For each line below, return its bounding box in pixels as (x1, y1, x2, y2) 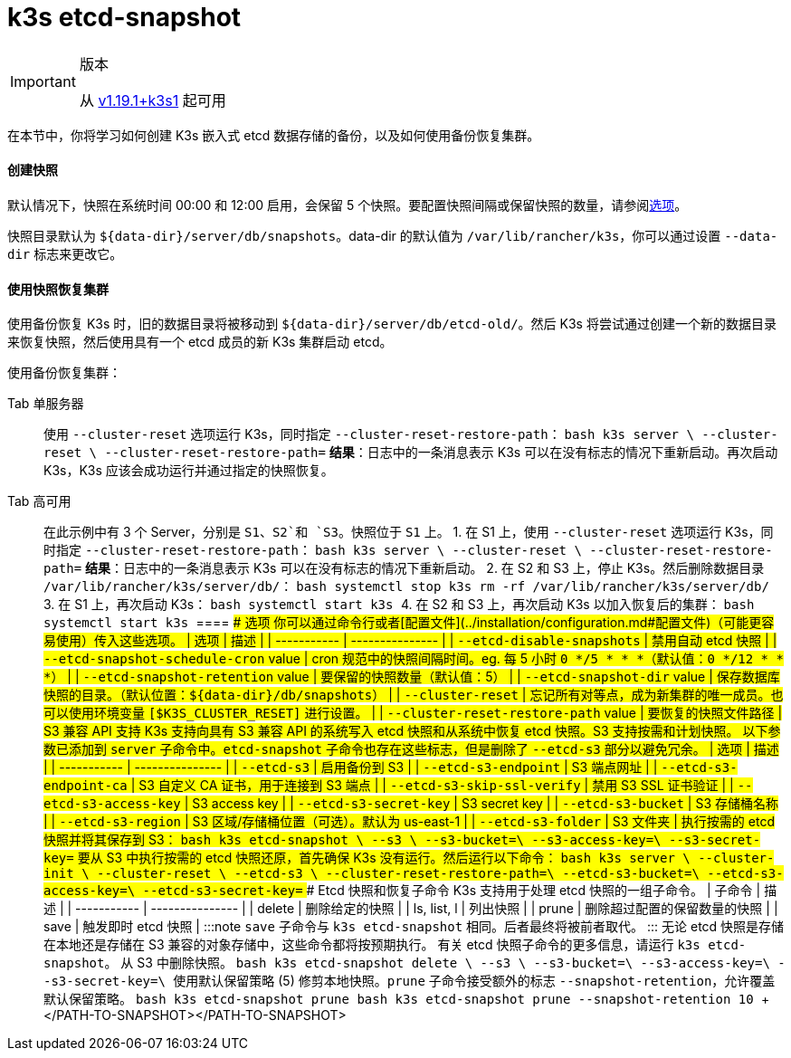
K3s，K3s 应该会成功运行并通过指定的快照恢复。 (43, 462, 334, 479)
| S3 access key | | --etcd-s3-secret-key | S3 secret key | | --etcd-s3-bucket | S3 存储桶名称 (184, 796, 778, 812)
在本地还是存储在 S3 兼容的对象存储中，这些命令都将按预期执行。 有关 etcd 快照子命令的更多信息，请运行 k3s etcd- (43, 937, 747, 953)
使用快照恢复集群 (7, 281, 109, 297)
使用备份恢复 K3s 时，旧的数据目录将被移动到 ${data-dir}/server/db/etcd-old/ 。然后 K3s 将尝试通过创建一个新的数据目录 (7, 316, 777, 332)
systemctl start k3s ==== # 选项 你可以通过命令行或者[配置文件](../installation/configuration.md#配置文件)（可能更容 (43, 615, 775, 631)
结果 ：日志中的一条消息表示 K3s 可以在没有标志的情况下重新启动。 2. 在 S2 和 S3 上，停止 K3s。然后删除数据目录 (85, 560, 765, 577)
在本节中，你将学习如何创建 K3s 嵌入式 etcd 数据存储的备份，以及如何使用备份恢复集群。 (7, 127, 540, 143)
